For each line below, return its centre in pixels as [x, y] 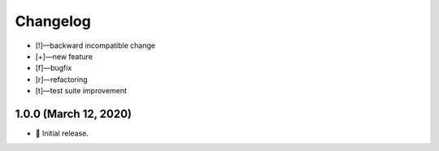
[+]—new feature [64, 56]
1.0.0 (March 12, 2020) [73, 114]
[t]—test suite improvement [81, 91]
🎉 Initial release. [62, 133]
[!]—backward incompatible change [96, 45]
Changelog [53, 21]
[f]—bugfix [54, 68]
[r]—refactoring [61, 79]
